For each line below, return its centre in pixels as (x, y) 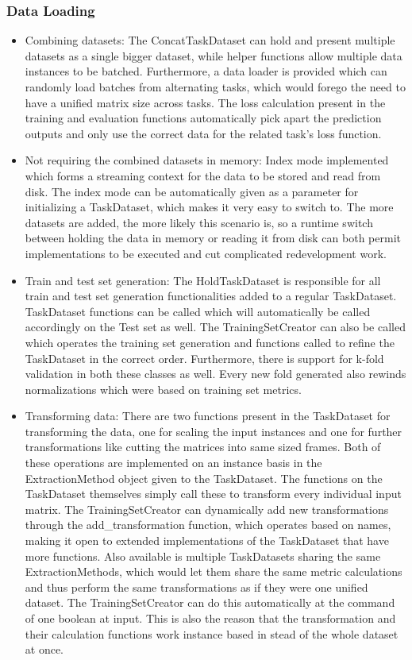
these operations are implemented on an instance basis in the (173, 463)
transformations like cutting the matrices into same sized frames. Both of (203, 447)
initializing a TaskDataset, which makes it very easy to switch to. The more (209, 207)
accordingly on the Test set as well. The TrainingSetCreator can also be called (215, 327)
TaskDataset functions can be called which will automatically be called (198, 311)
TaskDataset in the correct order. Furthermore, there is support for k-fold (204, 358)
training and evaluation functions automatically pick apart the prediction (203, 118)
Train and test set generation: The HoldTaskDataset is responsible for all (203, 280)
